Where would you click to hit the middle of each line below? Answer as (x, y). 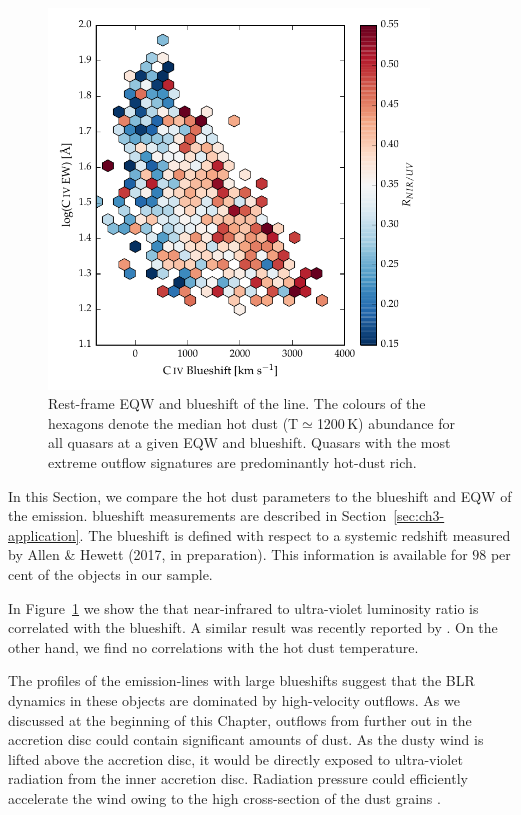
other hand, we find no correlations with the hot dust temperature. (213, 646)
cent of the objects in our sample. (110, 573)
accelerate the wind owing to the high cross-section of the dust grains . (224, 797)
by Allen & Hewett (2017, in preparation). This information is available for (238, 554)
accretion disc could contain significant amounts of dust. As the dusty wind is (246, 739)
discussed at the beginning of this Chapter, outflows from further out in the (240, 719)
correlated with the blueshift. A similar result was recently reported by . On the (253, 627)
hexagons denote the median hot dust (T (173, 422)
